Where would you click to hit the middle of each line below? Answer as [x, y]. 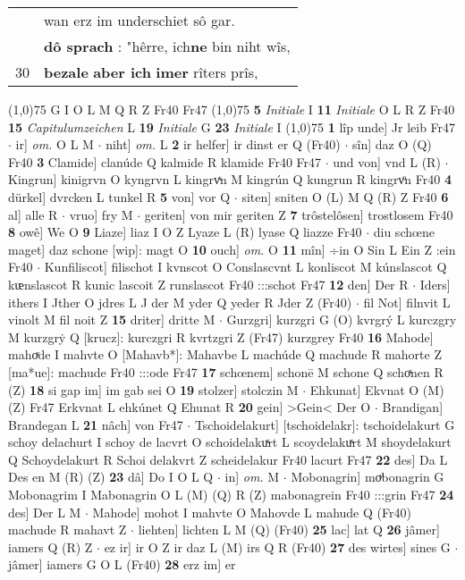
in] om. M [252, 477]
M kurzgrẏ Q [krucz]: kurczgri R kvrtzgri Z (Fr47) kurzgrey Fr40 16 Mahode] [221, 336]
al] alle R [33, 214]
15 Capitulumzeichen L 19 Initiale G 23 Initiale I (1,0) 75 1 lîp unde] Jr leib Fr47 [232, 126]
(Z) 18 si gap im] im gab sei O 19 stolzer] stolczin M [153, 389]
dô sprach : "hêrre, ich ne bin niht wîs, [167, 46]
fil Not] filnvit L [407, 302]
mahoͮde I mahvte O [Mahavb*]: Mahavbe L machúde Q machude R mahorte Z [225, 354]
